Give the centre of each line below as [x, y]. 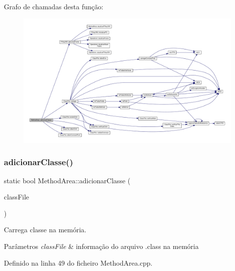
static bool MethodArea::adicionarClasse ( [67, 180]
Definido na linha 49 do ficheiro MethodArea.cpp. [78, 262]
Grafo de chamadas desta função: [54, 6]
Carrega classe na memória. [45, 230]
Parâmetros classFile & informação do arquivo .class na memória [101, 246]
